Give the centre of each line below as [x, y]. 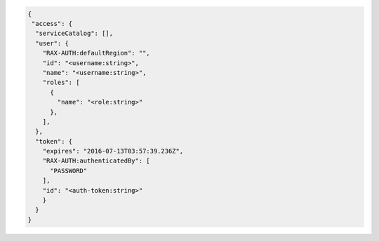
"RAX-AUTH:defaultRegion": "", [96, 53]
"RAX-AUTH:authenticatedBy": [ [96, 161]
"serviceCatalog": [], [74, 34]
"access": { [52, 23]
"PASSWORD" [69, 171]
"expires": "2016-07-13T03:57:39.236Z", [113, 151]
